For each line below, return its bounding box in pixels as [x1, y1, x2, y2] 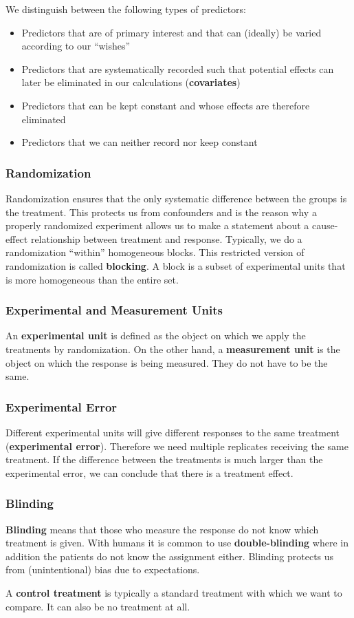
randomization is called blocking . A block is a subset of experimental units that [5, 258, 346, 273]
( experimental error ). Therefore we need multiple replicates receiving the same [5, 438, 349, 453]
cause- [312, 218, 338, 233]
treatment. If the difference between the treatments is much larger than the [5, 452, 323, 467]
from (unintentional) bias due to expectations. [5, 562, 200, 577]
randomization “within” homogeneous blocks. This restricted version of [5, 245, 305, 259]
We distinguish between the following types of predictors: [5, 2, 247, 16]
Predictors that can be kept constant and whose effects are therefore [21, 98, 310, 112]
